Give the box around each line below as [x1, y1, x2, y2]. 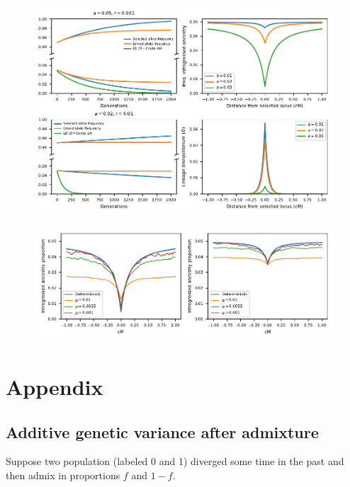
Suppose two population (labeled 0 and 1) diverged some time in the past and [6, 454, 344, 469]
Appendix [6, 372, 103, 401]
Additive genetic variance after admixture [6, 420, 319, 442]
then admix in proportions [6, 467, 120, 482]
